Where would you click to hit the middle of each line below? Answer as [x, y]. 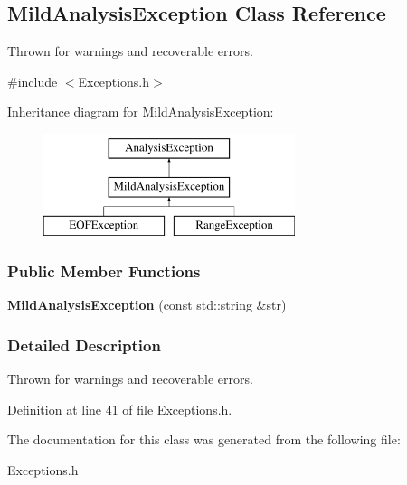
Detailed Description [84, 345]
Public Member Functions [104, 270]
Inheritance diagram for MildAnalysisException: [141, 112]
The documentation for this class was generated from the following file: [204, 439]
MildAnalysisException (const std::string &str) [147, 305]
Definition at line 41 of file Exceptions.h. [120, 409]
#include [33, 81]
